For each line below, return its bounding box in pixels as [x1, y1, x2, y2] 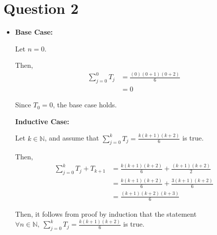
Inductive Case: [15, 116, 70, 126]
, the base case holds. [52, 99, 117, 110]
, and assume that [44, 133, 99, 143]
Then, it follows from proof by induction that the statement [15, 209, 197, 219]
